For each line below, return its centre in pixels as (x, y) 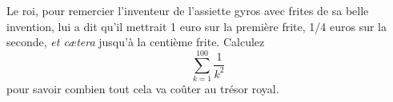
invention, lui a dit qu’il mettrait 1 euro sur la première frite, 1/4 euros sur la (197, 26)
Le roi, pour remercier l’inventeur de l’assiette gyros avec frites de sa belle (188, 10)
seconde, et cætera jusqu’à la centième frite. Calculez (136, 42)
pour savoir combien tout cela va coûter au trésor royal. (143, 88)
